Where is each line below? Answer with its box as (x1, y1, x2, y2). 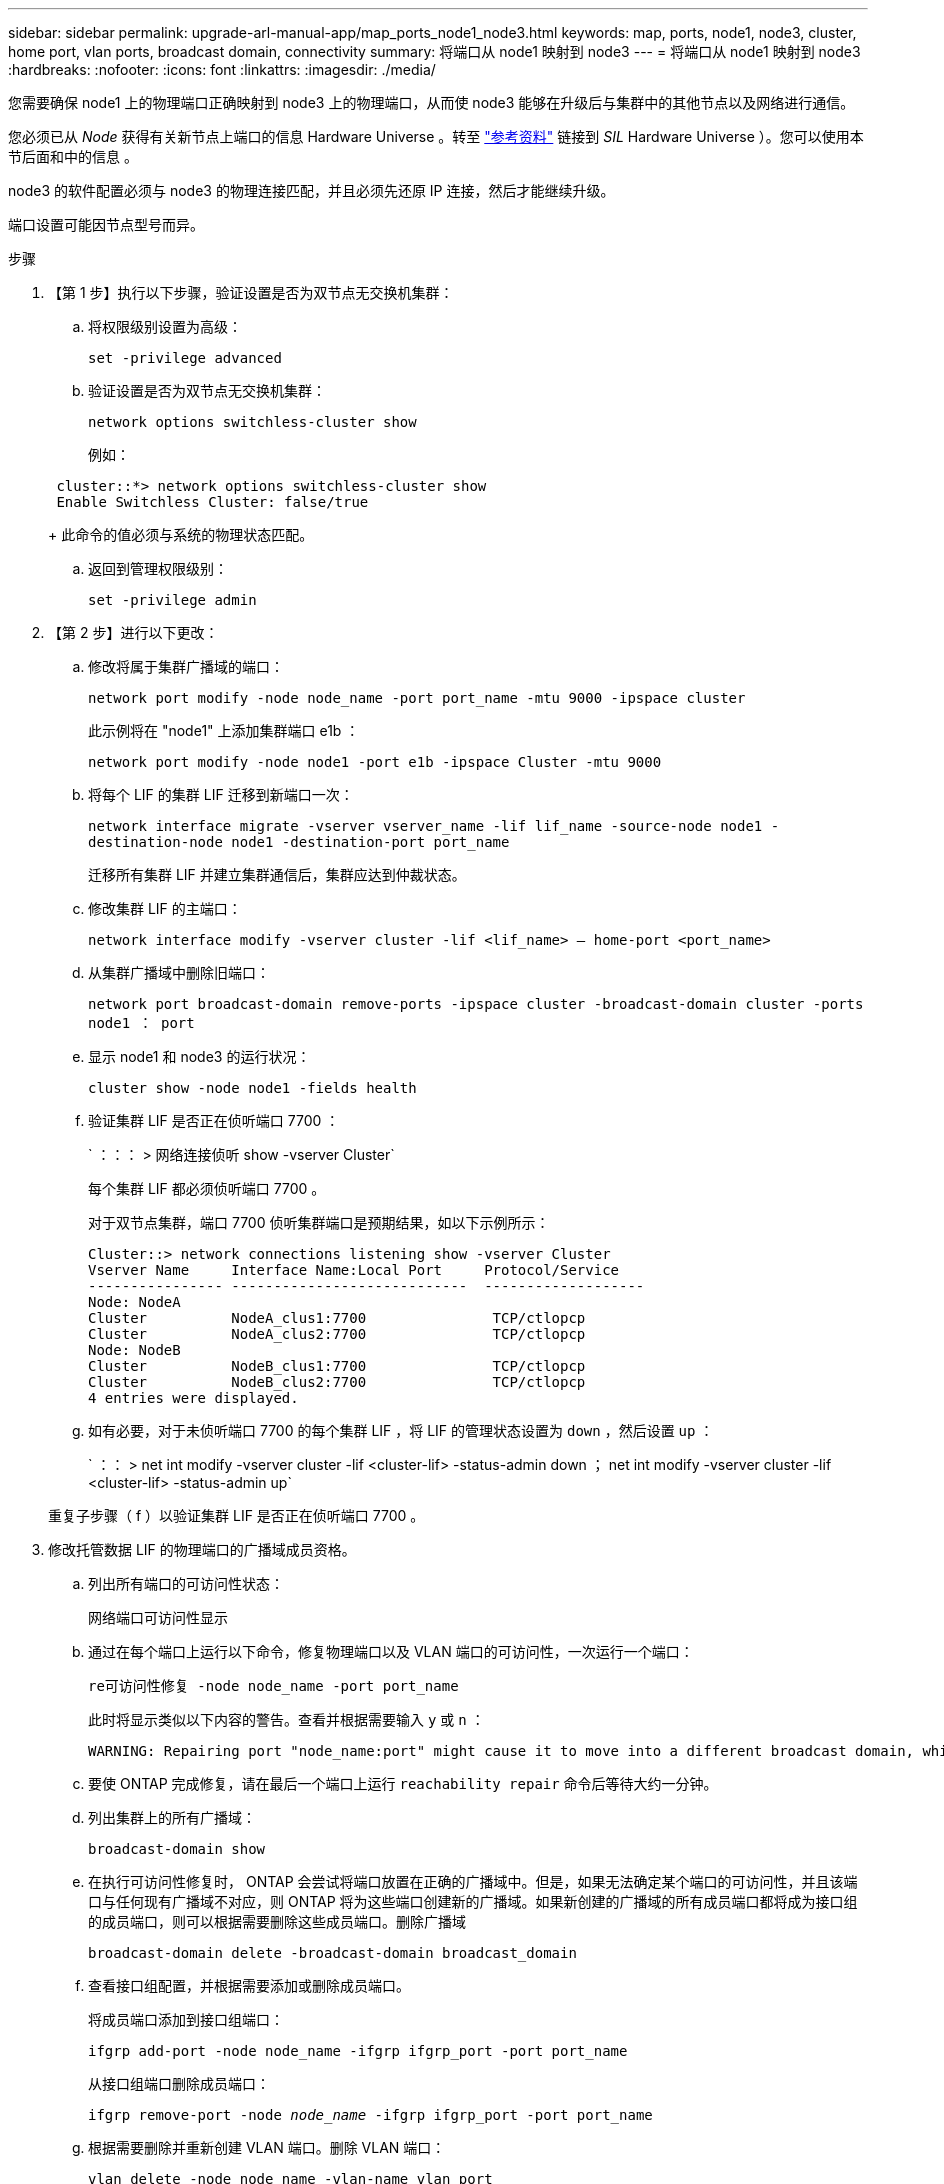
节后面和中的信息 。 (8, 148, 138, 165)
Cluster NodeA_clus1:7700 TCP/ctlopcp (88, 1310, 586, 1326)
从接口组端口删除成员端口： (88, 2075, 270, 2092)
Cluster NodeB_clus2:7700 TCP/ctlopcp (88, 1374, 586, 1390)
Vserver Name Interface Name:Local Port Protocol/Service (88, 1262, 620, 1278)
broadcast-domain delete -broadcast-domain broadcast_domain (88, 1945, 577, 1961)
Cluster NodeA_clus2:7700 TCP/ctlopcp (88, 1326, 586, 1342)
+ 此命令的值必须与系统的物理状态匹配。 (48, 526, 314, 543)
